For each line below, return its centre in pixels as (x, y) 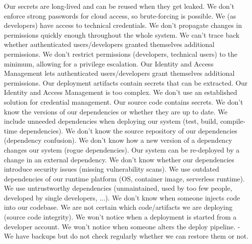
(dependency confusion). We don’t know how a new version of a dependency (118, 140)
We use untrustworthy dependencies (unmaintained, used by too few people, (118, 188)
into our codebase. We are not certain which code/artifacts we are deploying (118, 207)
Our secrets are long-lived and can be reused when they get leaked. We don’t (119, 6)
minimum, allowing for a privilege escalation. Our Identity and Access (109, 63)
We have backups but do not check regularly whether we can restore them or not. (126, 236)
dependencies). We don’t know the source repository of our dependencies (128, 130)
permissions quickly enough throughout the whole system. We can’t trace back (122, 34)
